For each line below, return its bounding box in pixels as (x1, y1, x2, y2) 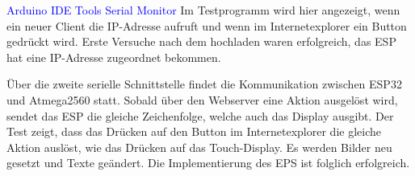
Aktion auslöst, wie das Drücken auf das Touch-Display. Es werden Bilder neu (6, 138, 392, 155)
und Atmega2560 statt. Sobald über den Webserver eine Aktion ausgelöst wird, (6, 91, 398, 108)
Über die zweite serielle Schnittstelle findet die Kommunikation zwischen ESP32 (6, 76, 402, 92)
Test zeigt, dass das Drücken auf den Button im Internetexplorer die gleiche (6, 123, 381, 140)
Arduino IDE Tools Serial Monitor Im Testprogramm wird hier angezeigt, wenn (6, 2, 400, 18)
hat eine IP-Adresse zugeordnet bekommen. (6, 48, 221, 65)
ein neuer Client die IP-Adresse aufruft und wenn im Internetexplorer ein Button (6, 17, 407, 34)
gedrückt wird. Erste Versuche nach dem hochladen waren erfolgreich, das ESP (6, 33, 396, 50)
